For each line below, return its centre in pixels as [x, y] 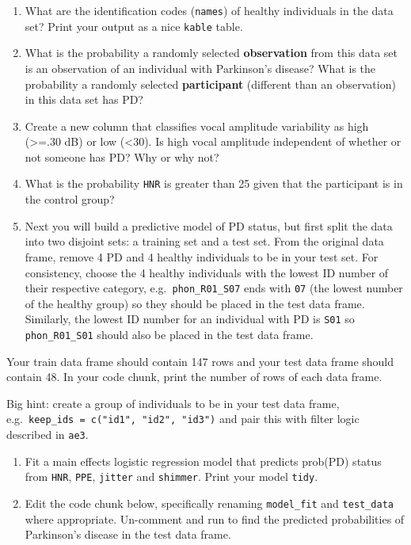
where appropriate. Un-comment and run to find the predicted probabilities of [215, 518]
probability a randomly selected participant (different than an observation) [210, 84]
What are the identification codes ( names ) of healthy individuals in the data [209, 10]
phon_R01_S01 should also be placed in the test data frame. [169, 334]
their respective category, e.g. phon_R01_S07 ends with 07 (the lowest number [214, 288]
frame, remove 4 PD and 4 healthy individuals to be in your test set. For [202, 256]
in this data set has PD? [84, 99]
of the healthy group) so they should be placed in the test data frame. [195, 303]
